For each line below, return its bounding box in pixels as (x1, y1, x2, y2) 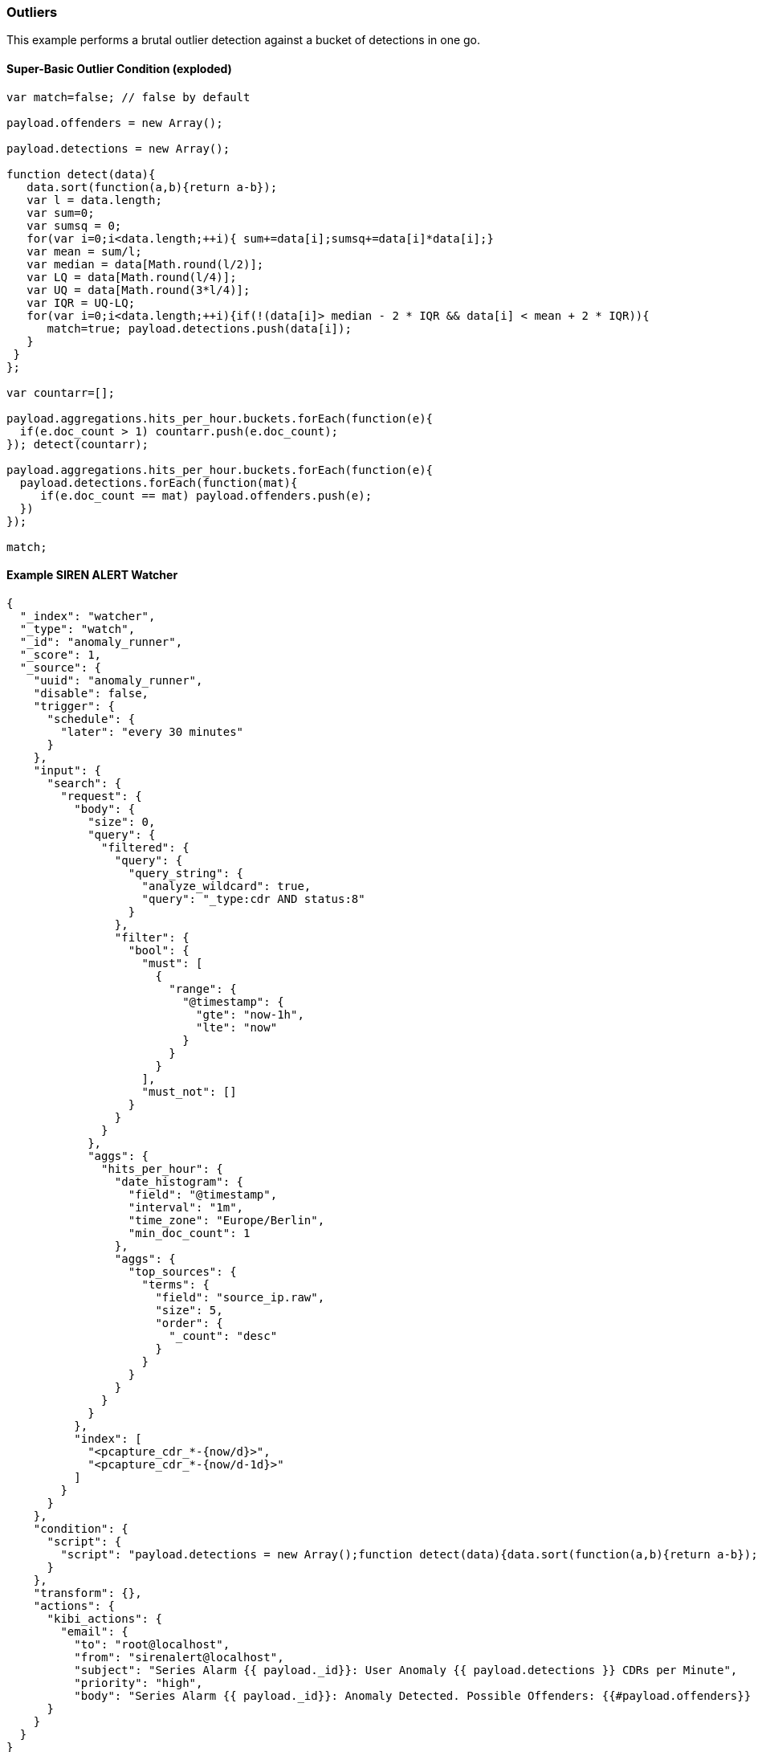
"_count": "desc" (169, 1329, 278, 1342)
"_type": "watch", (19, 622, 136, 635)
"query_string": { (128, 866, 244, 880)
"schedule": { (47, 712, 136, 725)
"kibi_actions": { (47, 1611, 162, 1625)
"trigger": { (33, 699, 115, 713)
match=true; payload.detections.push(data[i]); (47, 321, 352, 335)
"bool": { (128, 943, 189, 957)
